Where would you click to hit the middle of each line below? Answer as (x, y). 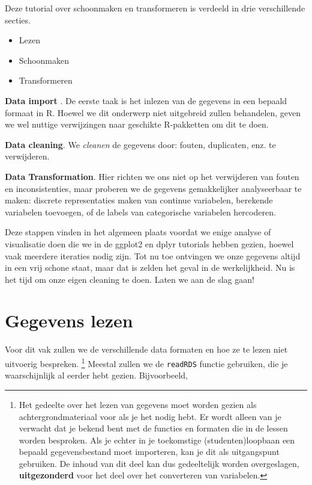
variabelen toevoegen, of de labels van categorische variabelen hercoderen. (140, 212)
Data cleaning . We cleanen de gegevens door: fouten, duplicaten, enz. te (140, 144)
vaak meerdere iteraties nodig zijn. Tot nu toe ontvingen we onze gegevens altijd (153, 255)
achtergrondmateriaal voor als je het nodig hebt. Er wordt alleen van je (150, 416)
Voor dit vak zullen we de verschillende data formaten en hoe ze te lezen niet (146, 349)
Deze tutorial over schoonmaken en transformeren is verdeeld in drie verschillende (155, 8)
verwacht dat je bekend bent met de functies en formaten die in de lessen (153, 428)
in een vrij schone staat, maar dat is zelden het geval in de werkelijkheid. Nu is (150, 267)
